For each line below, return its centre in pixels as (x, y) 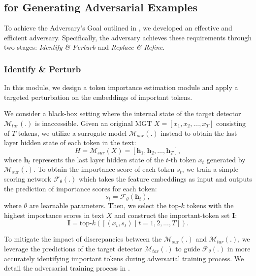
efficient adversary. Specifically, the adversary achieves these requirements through (128, 37)
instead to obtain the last (199, 133)
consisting (231, 123)
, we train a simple (210, 169)
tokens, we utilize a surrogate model (72, 133)
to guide (188, 248)
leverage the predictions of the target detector (73, 248)
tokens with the (210, 205)
